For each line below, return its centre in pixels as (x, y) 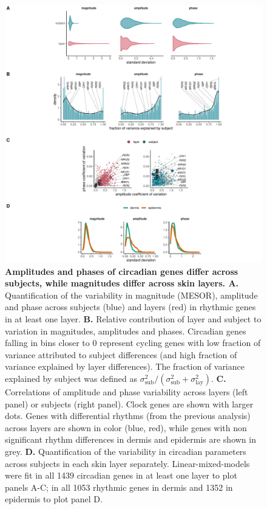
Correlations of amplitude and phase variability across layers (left (127, 391)
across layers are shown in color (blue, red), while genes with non (126, 427)
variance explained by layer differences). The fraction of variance (125, 366)
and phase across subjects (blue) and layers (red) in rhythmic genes (130, 307)
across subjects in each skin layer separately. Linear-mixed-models (127, 463)
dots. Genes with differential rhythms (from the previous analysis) (128, 416)
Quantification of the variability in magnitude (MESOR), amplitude (131, 295)
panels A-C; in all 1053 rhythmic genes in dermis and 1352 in (119, 487)
